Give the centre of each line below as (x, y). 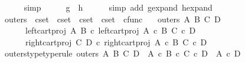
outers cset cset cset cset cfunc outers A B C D (112, 19)
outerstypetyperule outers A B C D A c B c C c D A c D (122, 53)
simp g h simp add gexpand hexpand (118, 7)
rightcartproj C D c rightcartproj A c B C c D (116, 42)
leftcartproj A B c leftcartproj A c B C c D (110, 30)
